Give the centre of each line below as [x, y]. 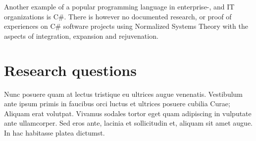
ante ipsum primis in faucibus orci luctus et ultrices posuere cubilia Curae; [117, 104]
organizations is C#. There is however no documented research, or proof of [118, 16]
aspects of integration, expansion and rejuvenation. [81, 35]
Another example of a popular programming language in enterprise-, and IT [119, 6]
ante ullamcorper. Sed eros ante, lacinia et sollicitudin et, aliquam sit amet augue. [128, 123]
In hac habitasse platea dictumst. [54, 132]
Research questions [70, 70]
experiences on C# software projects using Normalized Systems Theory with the [126, 26]
